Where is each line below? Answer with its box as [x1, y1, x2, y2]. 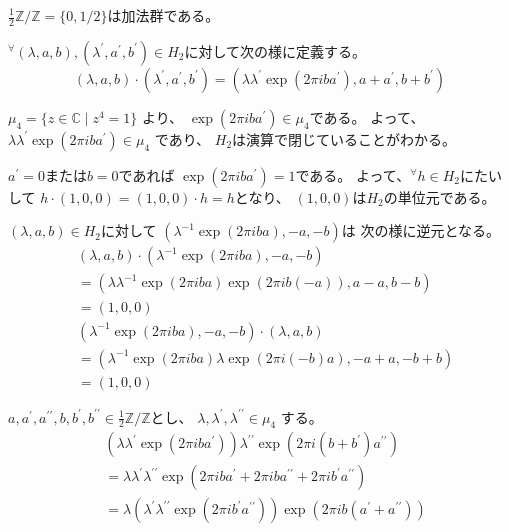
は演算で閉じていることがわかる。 [232, 128, 457, 149]
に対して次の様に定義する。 [184, 40, 367, 61]
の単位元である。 [383, 186, 496, 207]
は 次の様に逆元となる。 [341, 220, 500, 241]
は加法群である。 [107, 5, 220, 25]
